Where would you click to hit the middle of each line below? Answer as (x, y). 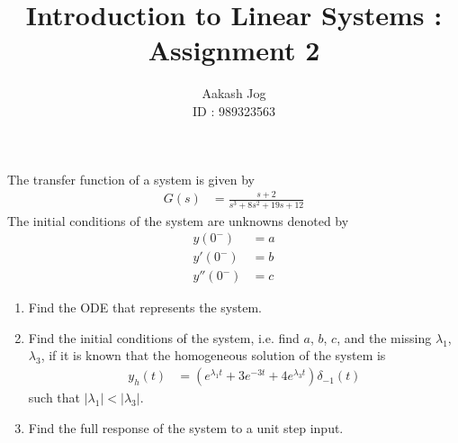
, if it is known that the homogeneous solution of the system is (213, 355)
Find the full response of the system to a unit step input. (186, 427)
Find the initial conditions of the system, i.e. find (164, 337)
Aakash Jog (234, 93)
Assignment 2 (234, 50)
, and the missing (384, 337)
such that (54, 398)
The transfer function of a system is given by (131, 179)
